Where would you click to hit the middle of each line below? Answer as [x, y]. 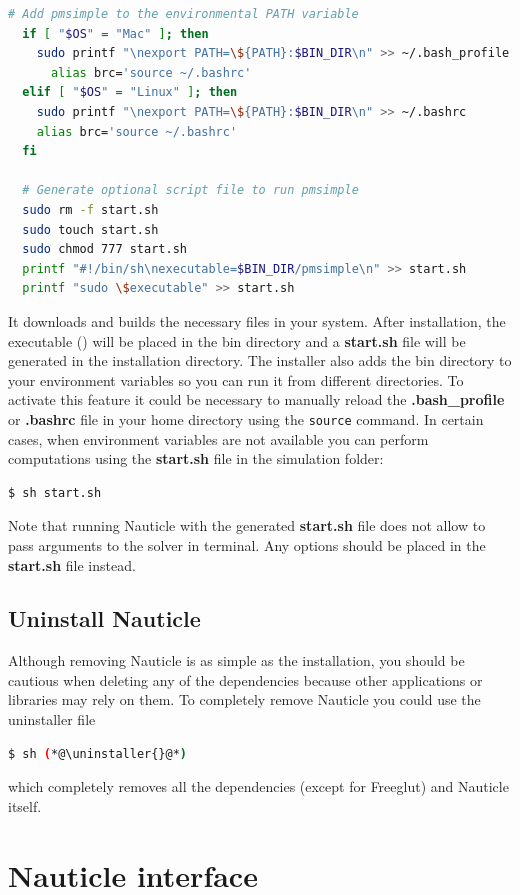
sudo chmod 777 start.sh [104, 249]
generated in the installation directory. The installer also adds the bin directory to [260, 360]
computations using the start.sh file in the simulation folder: [196, 458]
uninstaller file [52, 719]
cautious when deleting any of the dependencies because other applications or [245, 679]
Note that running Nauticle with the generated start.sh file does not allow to [247, 525]
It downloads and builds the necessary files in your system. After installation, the [257, 320]
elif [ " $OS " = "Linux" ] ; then [130, 92]
